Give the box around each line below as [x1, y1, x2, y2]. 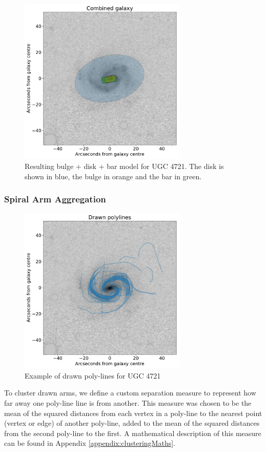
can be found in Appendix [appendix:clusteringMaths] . [4, 438, 175, 448]
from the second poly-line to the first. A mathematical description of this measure [4, 427, 261, 438]
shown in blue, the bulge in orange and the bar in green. [25, 171, 202, 181]
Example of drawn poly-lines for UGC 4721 [25, 370, 161, 381]
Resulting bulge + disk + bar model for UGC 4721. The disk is [25, 161, 224, 172]
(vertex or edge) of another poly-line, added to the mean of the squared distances [4, 418, 260, 428]
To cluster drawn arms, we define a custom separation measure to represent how [4, 387, 256, 398]
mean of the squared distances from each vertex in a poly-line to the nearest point [4, 407, 262, 418]
